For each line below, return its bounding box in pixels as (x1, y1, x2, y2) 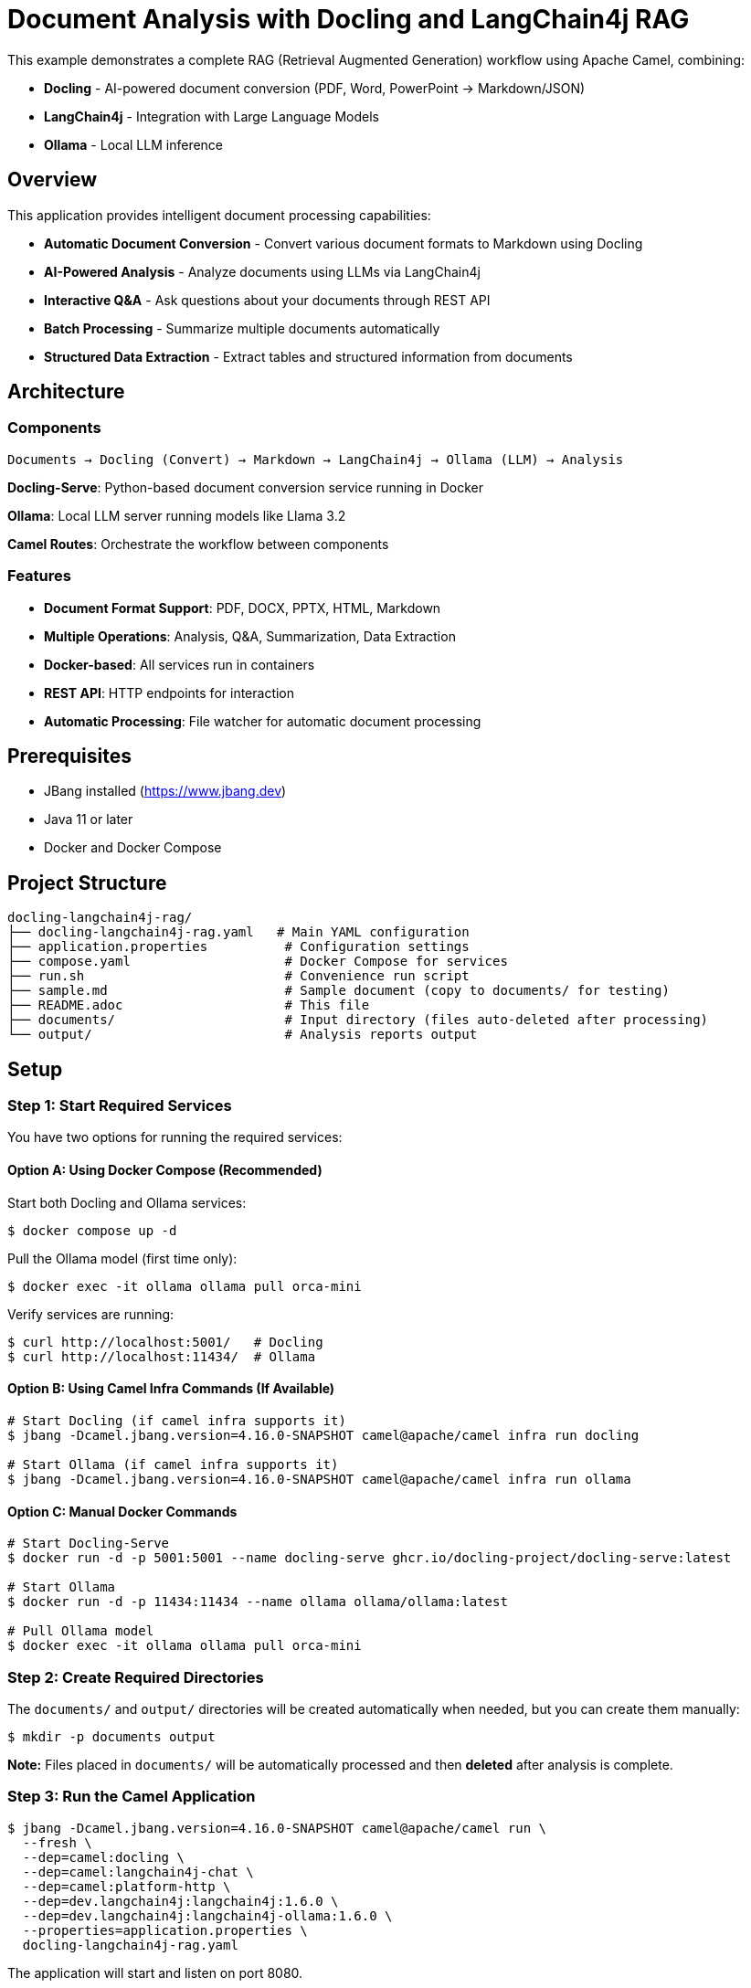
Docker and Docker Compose (44, 840, 222, 856)
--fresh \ (22, 1835, 92, 1850)
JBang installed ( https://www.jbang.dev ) (44, 783, 287, 799)
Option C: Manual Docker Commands (7, 1503, 238, 1519)
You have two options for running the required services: (7, 1129, 343, 1146)
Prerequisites (7, 744, 132, 767)
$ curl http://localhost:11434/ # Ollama (7, 1348, 316, 1364)
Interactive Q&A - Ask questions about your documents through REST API (44, 291, 491, 308)
